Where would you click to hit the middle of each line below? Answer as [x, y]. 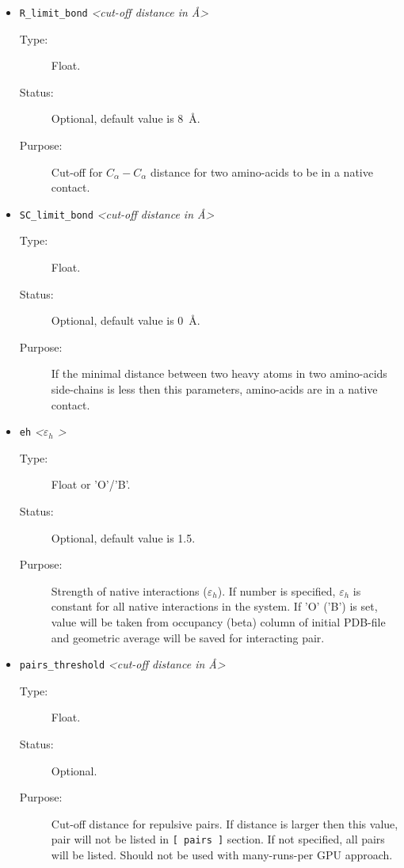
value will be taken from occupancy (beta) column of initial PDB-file [218, 622]
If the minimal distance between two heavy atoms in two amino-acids [219, 373]
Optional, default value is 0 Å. [126, 320]
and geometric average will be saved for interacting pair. [188, 637]
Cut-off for [77, 171]
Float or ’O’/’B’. [91, 484]
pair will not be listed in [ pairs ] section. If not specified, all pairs [218, 839]
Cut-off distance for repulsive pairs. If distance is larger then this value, [225, 823]
